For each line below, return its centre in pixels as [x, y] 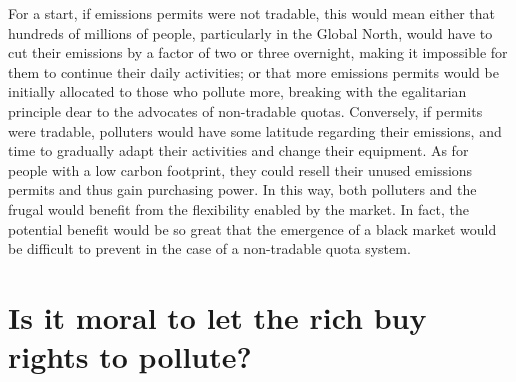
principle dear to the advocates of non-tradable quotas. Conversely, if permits [245, 110]
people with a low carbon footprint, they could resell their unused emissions [240, 169]
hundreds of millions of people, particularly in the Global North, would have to [250, 32]
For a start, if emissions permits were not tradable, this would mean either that [251, 13]
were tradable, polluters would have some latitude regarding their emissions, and [255, 130]
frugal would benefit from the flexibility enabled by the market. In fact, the [238, 208]
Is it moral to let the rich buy [217, 316]
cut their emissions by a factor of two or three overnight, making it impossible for [258, 52]
